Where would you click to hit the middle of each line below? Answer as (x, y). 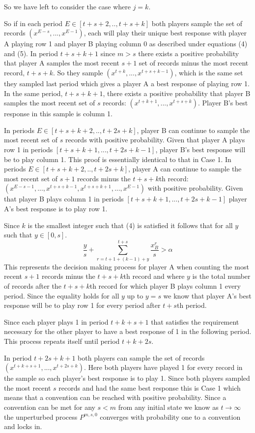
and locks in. (23, 426)
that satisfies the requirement (195, 321)
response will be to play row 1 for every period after (82, 305)
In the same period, (33, 93)
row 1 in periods (28, 149)
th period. (192, 305)
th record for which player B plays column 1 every (165, 286)
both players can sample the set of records (141, 357)
